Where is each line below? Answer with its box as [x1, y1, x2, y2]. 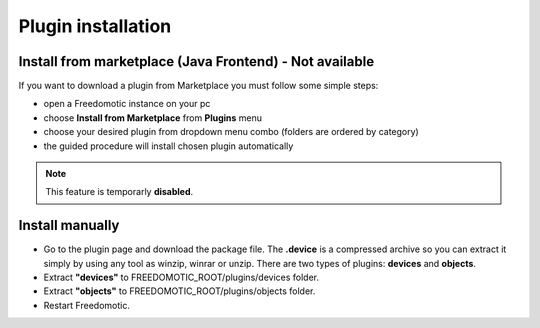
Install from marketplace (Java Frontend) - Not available [18, 53, 375, 70]
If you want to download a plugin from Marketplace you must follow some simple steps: [18, 80, 379, 92]
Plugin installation [18, 15, 172, 37]
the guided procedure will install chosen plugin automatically [43, 140, 294, 152]
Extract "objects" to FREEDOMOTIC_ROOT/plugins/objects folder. [43, 285, 316, 297]
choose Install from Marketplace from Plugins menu [43, 111, 263, 124]
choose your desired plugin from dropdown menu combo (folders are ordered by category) [43, 126, 419, 138]
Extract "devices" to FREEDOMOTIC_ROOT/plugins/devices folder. [43, 271, 320, 284]
